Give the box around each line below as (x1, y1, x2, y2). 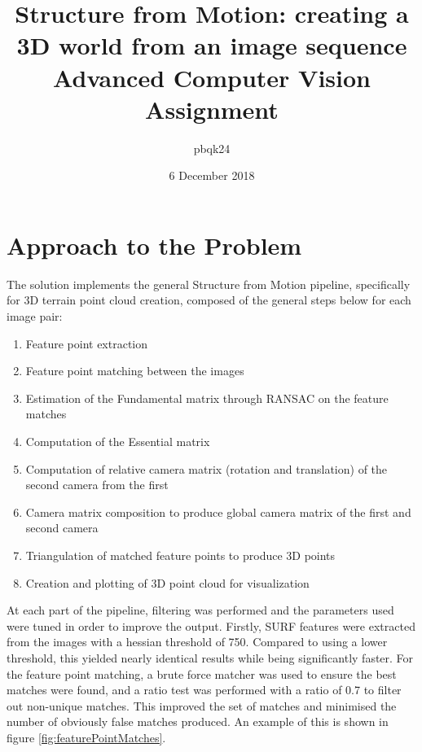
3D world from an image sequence (16, 28, 407, 62)
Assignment (145, 92, 279, 125)
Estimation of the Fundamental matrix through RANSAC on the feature (25, 389, 389, 406)
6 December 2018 (169, 167, 255, 184)
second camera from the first (25, 476, 169, 493)
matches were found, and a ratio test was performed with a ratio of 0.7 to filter (7, 681, 402, 698)
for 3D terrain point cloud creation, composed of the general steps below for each (7, 291, 411, 308)
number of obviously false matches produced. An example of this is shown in (7, 713, 389, 730)
